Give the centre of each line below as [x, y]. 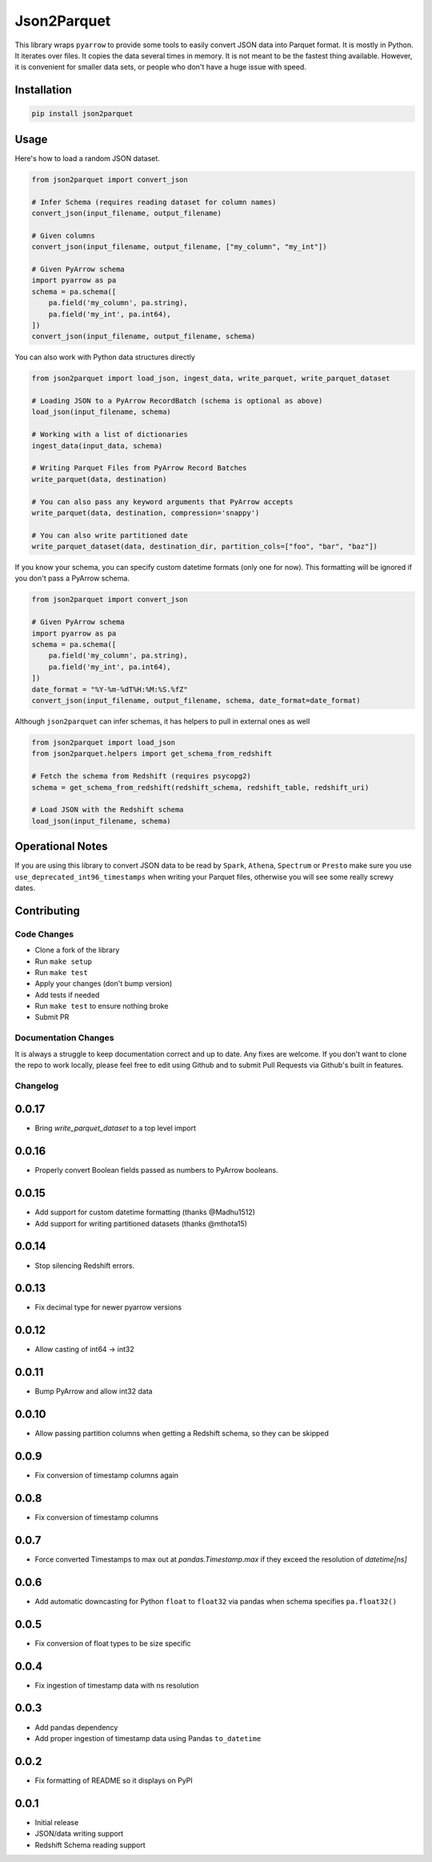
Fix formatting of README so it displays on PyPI [114, 1780]
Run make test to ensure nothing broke [102, 1006]
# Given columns [64, 235]
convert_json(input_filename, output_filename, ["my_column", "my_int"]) [179, 247]
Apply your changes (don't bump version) [104, 984]
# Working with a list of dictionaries [110, 435]
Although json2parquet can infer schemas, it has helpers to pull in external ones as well [162, 721]
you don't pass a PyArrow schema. [72, 578]
